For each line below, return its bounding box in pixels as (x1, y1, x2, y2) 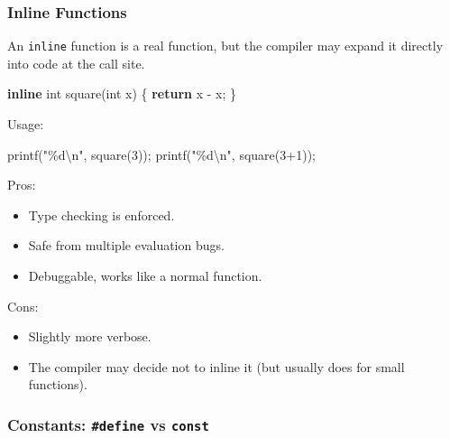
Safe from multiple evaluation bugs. (28, 236, 225, 255)
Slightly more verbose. (28, 327, 152, 346)
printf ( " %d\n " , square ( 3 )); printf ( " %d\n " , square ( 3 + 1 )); (7, 144, 316, 163)
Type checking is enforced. (28, 205, 175, 224)
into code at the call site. (7, 53, 145, 72)
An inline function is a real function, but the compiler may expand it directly (7, 36, 444, 55)
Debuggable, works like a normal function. (28, 266, 262, 285)
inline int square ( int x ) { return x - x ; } (7, 84, 237, 103)
